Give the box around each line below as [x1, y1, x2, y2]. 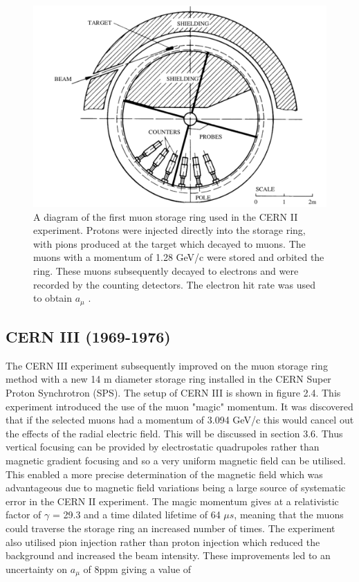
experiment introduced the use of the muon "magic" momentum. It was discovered [6, 399, 353, 413]
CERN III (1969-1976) [6, 326, 171, 347]
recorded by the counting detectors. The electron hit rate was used [33, 277, 315, 291]
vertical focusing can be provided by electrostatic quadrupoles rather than [6, 439, 320, 454]
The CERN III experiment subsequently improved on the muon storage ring [6, 358, 328, 372]
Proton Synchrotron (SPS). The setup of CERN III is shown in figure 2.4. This [6, 385, 341, 400]
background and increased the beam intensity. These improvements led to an [6, 548, 331, 563]
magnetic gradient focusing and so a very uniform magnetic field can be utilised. [6, 453, 346, 468]
